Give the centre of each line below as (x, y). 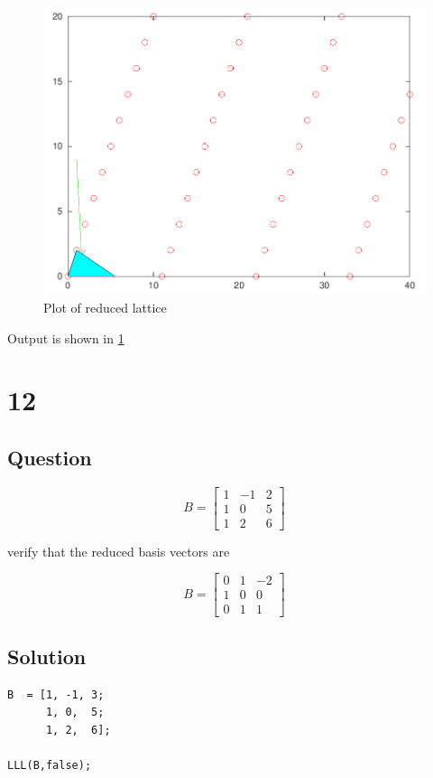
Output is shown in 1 (66, 337)
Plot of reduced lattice (105, 307)
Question (50, 457)
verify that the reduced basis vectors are (119, 551)
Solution (47, 656)
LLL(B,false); (50, 766)
